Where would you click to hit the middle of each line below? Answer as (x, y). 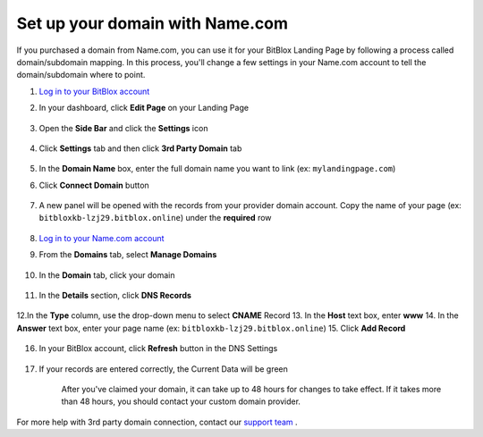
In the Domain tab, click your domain (107, 275)
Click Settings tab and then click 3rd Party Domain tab (140, 148)
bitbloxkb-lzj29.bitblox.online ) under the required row (155, 218)
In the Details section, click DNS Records (115, 296)
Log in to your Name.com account (102, 238)
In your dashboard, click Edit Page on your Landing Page (144, 108)
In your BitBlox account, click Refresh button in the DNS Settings (158, 349)
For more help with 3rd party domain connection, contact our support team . (157, 422)
